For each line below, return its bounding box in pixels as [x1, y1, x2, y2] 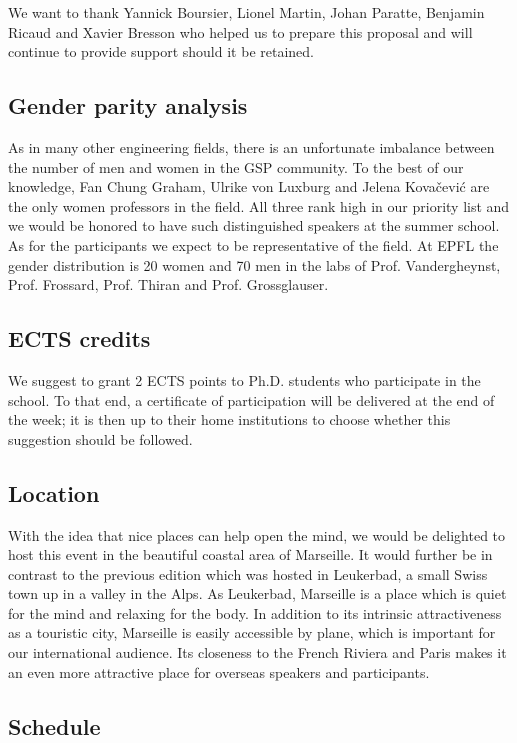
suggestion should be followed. [8, 428, 193, 449]
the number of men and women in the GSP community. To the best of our [8, 156, 464, 177]
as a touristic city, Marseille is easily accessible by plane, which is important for [8, 622, 496, 643]
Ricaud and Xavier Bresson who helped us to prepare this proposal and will [8, 21, 473, 42]
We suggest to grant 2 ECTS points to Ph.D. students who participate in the [8, 369, 481, 390]
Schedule [8, 710, 101, 741]
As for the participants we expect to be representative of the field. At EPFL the [8, 234, 499, 255]
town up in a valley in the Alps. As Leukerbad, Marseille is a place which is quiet [8, 583, 507, 604]
